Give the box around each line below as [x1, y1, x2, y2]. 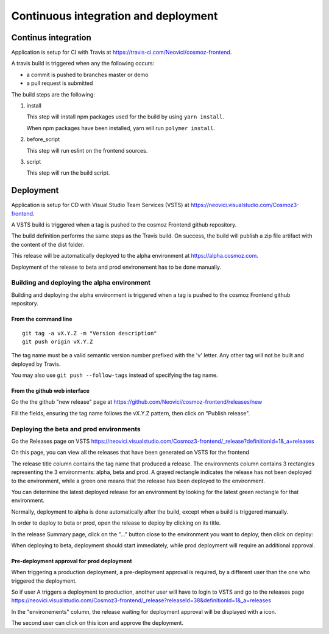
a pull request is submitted [26, 79, 93, 87]
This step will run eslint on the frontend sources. [26, 147, 148, 154]
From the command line [11, 315, 73, 323]
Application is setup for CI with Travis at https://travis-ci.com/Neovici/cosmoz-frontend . [11, 49, 232, 56]
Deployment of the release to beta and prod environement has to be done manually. [11, 263, 222, 271]
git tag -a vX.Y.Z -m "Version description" [22, 330, 158, 337]
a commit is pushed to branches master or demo [26, 71, 149, 78]
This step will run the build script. [26, 169, 110, 177]
